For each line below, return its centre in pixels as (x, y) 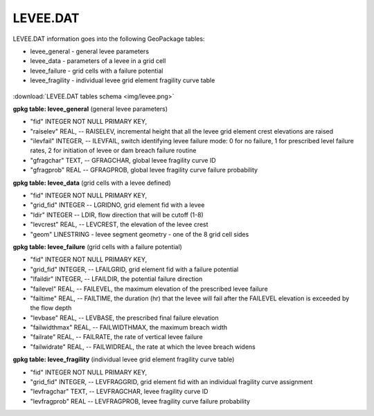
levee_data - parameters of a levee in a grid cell (98, 61)
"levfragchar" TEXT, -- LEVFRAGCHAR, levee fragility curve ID (119, 392)
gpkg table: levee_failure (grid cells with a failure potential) (98, 246)
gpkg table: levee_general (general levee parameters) (90, 109)
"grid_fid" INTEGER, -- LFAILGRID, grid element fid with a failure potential (134, 269)
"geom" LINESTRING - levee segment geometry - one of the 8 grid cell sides (140, 234)
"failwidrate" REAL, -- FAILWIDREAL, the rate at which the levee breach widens (143, 347)
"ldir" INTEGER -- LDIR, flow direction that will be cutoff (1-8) (117, 215)
